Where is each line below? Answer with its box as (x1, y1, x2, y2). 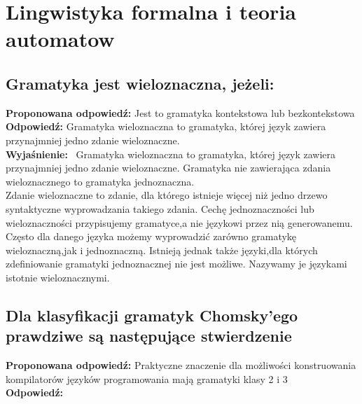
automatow (6, 25, 115, 53)
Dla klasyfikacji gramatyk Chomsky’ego (6, 304, 298, 326)
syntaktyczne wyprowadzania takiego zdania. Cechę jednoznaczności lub (6, 201, 314, 216)
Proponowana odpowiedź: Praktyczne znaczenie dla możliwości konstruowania (6, 358, 356, 372)
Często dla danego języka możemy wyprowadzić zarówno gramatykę (6, 229, 297, 244)
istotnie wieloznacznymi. (6, 270, 110, 284)
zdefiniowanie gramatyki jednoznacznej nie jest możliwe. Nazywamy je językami (6, 256, 347, 271)
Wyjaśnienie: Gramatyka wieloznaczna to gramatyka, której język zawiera (6, 146, 336, 161)
